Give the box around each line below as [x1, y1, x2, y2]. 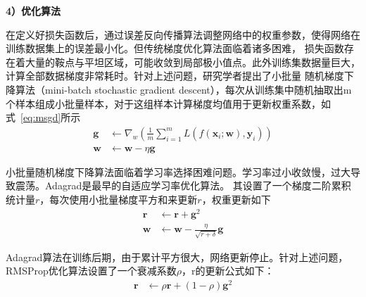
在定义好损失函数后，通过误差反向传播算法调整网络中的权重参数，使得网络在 [6, 27, 360, 42]
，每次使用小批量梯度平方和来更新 [39, 192, 198, 206]
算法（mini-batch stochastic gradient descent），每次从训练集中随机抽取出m [15, 82, 352, 96]
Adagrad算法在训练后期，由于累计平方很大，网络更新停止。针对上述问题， [6, 249, 348, 264]
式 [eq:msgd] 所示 [6, 110, 81, 125]
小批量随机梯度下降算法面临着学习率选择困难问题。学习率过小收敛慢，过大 [6, 164, 351, 179]
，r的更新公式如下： [181, 263, 274, 278]
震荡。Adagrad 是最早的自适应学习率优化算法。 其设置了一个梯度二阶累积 [15, 178, 351, 193]
